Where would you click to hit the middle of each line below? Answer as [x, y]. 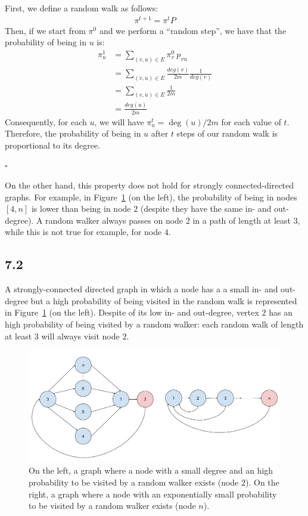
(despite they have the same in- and [206, 208]
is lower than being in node [81, 208]
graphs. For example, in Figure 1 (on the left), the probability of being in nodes [151, 197]
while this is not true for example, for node [83, 232]
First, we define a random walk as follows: [82, 8]
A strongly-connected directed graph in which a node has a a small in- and [141, 289]
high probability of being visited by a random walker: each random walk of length [154, 324]
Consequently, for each [46, 121]
